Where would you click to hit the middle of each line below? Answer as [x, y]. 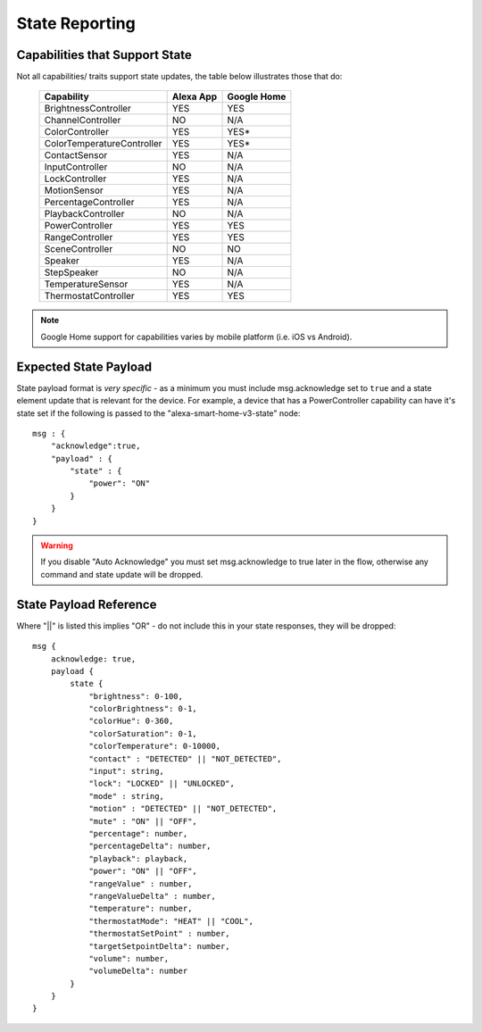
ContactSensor [76, 155]
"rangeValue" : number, [141, 883]
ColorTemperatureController [103, 144]
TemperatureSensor [86, 284]
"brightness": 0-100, [136, 696]
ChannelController [83, 121]
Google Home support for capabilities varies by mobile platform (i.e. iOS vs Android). [196, 337]
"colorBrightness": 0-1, [143, 709]
